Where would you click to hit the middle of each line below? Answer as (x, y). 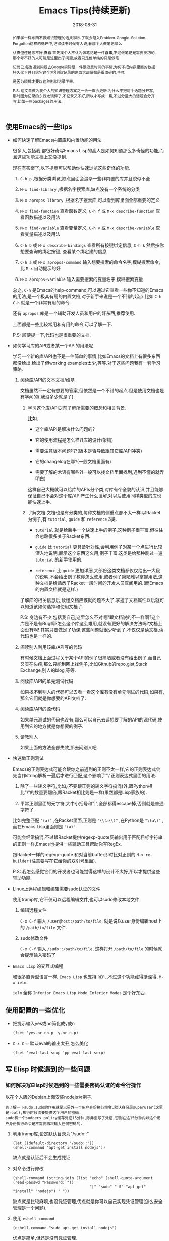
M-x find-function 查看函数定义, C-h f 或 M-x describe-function (87, 211)
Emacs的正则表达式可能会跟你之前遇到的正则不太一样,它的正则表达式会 (86, 769)
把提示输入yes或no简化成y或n (43, 1023)
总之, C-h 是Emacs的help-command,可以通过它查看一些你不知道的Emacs (88, 290)
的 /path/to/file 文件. (43, 927)
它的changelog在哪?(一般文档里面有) (73, 461)
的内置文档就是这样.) (57, 589)
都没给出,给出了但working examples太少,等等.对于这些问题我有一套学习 (86, 363)
